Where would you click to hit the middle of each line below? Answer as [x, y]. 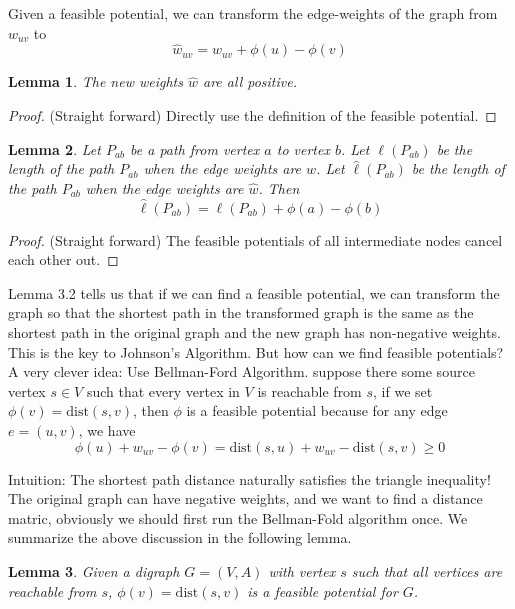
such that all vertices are [427, 570]
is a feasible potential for [322, 590]
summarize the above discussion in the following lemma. [180, 537]
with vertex [302, 570]
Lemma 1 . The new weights [95, 81]
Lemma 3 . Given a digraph [94, 570]
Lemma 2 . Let [54, 148]
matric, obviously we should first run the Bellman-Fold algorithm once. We [238, 517]
